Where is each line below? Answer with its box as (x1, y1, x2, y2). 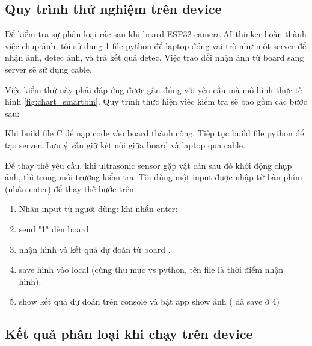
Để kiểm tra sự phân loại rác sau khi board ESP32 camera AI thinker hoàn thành (5, 28, 307, 40)
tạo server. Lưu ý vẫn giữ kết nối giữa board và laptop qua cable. (5, 138, 245, 151)
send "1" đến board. (19, 222, 91, 235)
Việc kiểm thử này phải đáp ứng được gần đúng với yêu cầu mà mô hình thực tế (5, 83, 302, 96)
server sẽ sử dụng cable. (5, 62, 92, 75)
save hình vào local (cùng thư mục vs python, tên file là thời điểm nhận (19, 263, 284, 276)
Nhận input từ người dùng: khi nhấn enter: (19, 202, 178, 215)
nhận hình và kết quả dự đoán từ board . (19, 243, 171, 255)
